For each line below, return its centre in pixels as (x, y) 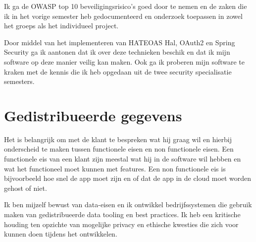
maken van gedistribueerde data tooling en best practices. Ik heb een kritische (122, 214)
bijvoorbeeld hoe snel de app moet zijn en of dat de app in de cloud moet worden (128, 178)
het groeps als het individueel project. (61, 26)
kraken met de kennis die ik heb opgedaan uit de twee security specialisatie (118, 71)
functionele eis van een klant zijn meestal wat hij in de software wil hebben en (123, 159)
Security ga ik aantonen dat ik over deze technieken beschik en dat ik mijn (117, 52)
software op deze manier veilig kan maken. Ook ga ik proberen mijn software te (125, 61)
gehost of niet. (26, 188)
